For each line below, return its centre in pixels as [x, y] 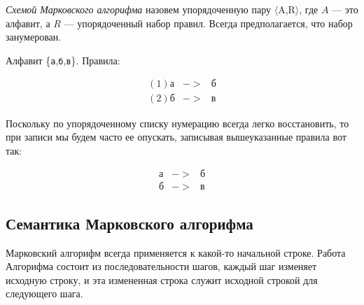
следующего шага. [44, 293]
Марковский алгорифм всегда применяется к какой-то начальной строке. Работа [176, 252]
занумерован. [34, 37]
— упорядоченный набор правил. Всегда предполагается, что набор [208, 23]
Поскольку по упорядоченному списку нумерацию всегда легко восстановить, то [177, 123]
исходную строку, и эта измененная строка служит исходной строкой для [162, 279]
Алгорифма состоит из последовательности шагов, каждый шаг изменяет [161, 266]
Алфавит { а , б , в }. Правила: [63, 60]
